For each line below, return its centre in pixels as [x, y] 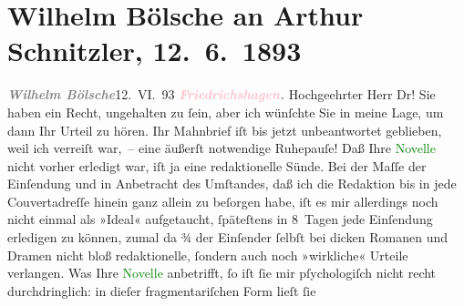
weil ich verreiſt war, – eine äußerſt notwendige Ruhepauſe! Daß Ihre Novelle [222, 148]
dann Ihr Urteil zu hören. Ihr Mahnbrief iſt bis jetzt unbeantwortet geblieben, [225, 130]
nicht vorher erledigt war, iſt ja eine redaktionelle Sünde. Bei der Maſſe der [217, 165]
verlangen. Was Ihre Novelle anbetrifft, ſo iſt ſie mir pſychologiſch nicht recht [222, 273]
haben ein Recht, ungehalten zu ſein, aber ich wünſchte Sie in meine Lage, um [226, 112]
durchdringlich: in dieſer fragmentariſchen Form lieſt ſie [162, 290]
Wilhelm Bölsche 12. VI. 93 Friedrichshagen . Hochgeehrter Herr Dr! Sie [222, 94]
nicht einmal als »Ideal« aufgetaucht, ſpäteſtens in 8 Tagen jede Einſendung [220, 219]
